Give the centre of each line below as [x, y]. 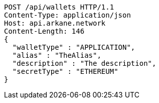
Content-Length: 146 [44, 31]
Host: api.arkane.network [55, 23]
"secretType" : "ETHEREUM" [65, 71]
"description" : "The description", [84, 63]
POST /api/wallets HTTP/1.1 [59, 7]
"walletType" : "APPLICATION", [74, 47]
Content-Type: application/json [67, 15]
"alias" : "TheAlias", [57, 55]
